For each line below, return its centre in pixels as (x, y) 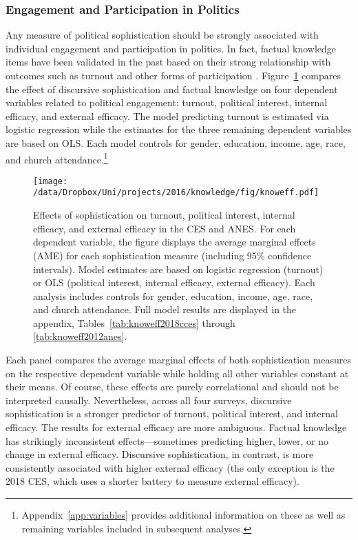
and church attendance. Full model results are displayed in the (165, 309)
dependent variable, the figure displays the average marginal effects (175, 242)
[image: (51, 181)
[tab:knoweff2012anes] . (80, 336)
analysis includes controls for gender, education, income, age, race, (173, 296)
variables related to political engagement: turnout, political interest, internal (167, 102)
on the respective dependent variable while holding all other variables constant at (177, 373)
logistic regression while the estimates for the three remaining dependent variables (179, 129)
